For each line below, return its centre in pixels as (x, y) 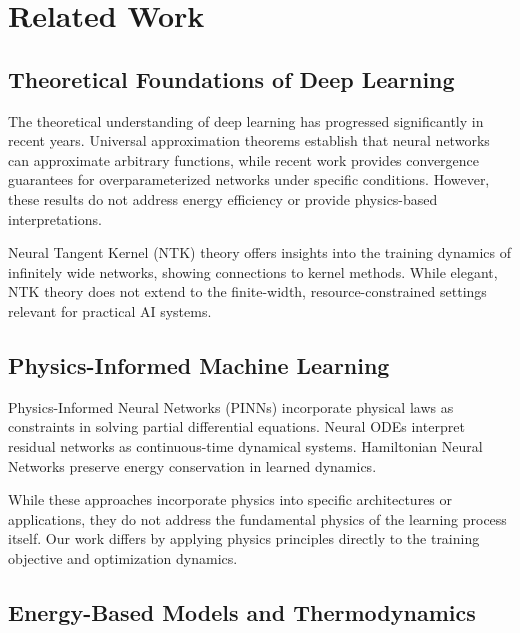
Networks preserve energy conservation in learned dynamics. (192, 465)
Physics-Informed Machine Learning (199, 364)
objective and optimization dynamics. (123, 557)
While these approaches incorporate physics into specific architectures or (230, 499)
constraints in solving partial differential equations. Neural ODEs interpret (236, 426)
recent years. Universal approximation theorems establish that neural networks (249, 140)
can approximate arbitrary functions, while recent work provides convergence (244, 159)
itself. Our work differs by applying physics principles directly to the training (244, 538)
